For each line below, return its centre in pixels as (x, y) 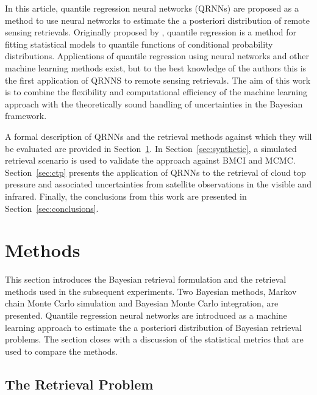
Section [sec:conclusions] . (52, 208)
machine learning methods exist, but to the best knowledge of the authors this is (156, 67)
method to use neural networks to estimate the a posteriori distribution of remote (157, 20)
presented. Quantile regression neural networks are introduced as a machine (146, 315)
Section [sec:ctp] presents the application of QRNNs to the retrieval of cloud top (155, 172)
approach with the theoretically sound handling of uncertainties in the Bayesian (154, 103)
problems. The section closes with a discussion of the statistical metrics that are (154, 339)
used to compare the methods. (61, 351)
